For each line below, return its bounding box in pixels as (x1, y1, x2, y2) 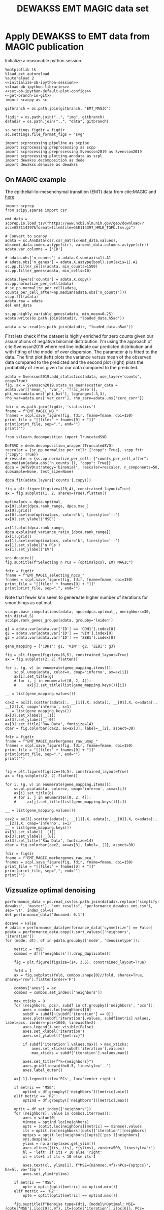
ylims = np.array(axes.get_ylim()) (23, 1141, 96, 1146)
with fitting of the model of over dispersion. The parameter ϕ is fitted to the (5, 349, 158, 354)
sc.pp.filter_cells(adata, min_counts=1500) (5, 264, 98, 269)
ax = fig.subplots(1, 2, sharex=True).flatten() (5, 491, 107, 496)
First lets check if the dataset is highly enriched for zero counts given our (5, 333, 154, 339)
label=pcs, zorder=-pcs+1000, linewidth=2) (5, 1020, 96, 1025)
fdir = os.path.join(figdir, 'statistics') (5, 404, 96, 409)
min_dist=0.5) (5, 613, 34, 619)
